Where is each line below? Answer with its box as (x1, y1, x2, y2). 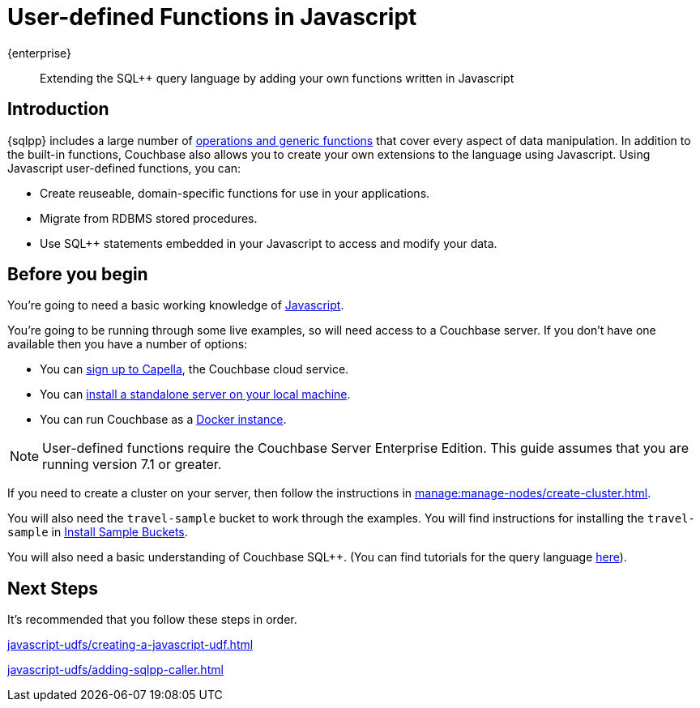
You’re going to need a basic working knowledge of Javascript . (7, 298, 344, 313)
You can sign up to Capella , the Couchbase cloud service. (40, 362, 349, 377)
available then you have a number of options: (7, 337, 248, 352)
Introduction (7, 99, 109, 120)
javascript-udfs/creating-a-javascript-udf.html (7, 638, 254, 652)
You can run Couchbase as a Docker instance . (40, 412, 287, 427)
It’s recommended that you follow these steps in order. (7, 612, 297, 627)
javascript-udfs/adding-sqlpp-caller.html (7, 663, 224, 677)
